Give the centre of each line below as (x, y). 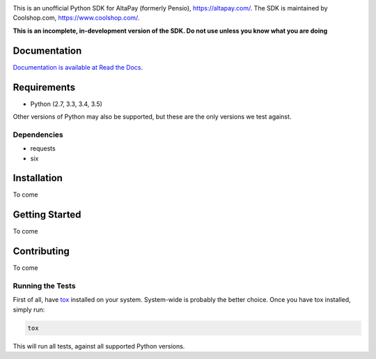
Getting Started (47, 215)
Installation (38, 178)
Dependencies (38, 135)
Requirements (44, 87)
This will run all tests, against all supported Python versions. (99, 346)
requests (43, 148)
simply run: (29, 310)
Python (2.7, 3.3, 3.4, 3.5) (66, 104)
